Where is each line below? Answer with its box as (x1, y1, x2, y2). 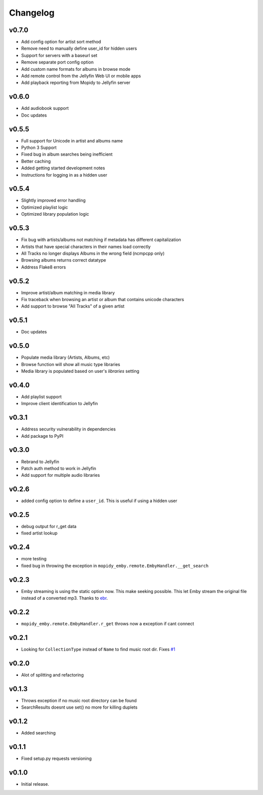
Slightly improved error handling (21, 198, 86, 204)
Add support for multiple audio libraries (21, 472, 100, 478)
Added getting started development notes (21, 165, 105, 171)
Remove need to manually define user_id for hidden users (21, 45, 137, 51)
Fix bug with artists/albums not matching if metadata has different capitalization (21, 237, 181, 243)
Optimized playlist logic (21, 204, 68, 210)
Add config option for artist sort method (21, 39, 101, 45)
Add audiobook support (21, 105, 69, 111)
